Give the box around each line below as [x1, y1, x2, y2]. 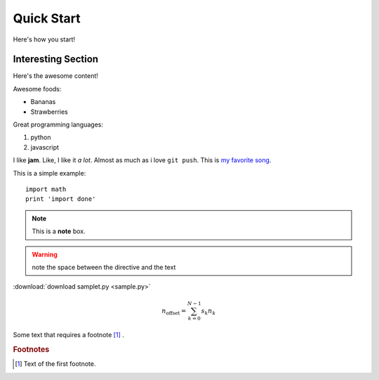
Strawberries [30, 107, 68, 116]
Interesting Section [13, 53, 98, 65]
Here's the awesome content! [13, 72, 98, 80]
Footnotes [13, 345, 50, 354]
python [30, 133, 51, 142]
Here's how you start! [13, 35, 76, 44]
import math [25, 185, 67, 193]
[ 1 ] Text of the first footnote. [15, 360, 96, 368]
